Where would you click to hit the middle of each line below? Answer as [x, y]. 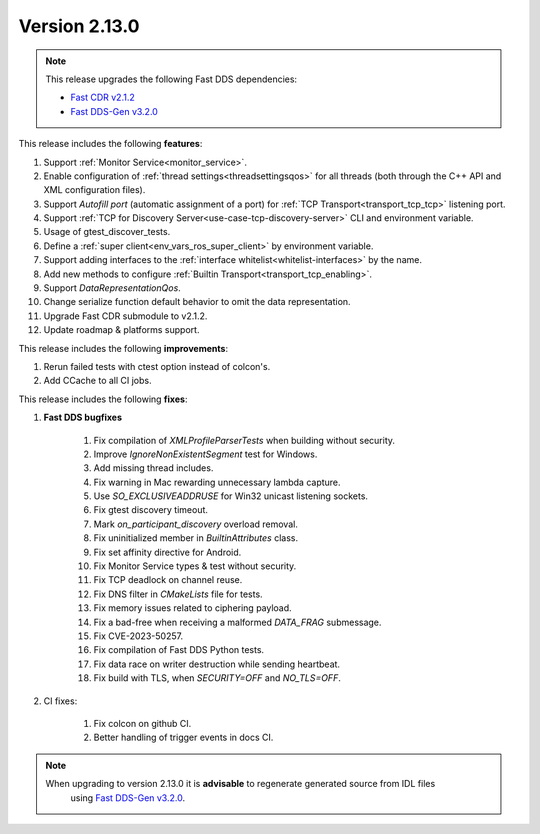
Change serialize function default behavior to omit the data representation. [197, 302]
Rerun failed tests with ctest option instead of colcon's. [157, 366]
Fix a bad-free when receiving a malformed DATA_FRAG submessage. [237, 622]
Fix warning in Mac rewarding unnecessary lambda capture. [217, 482]
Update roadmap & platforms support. [121, 330]
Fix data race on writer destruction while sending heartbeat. [216, 664]
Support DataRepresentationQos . [112, 288]
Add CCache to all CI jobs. [97, 381]
